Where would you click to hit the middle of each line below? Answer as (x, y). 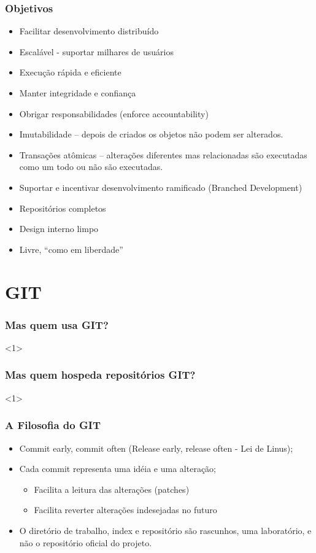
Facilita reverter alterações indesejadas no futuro (125, 510)
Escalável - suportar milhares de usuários (96, 51)
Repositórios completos (63, 208)
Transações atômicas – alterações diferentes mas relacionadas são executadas (163, 154)
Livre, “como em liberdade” (71, 249)
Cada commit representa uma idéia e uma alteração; (118, 469)
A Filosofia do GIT (53, 425)
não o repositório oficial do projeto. (86, 542)
